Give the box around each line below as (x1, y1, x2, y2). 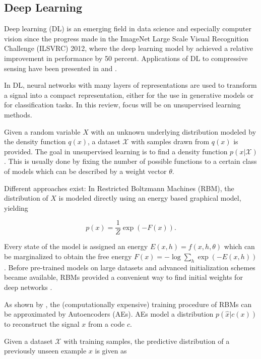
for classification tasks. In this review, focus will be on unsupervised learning (4, 99, 241, 110)
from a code (88, 319, 125, 329)
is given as (95, 345, 127, 356)
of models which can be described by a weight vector (4, 165, 167, 176)
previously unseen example (4, 345, 87, 356)
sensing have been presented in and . (4, 63, 117, 73)
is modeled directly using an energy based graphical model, (58, 193, 241, 203)
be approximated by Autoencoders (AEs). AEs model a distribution (4, 309, 214, 319)
